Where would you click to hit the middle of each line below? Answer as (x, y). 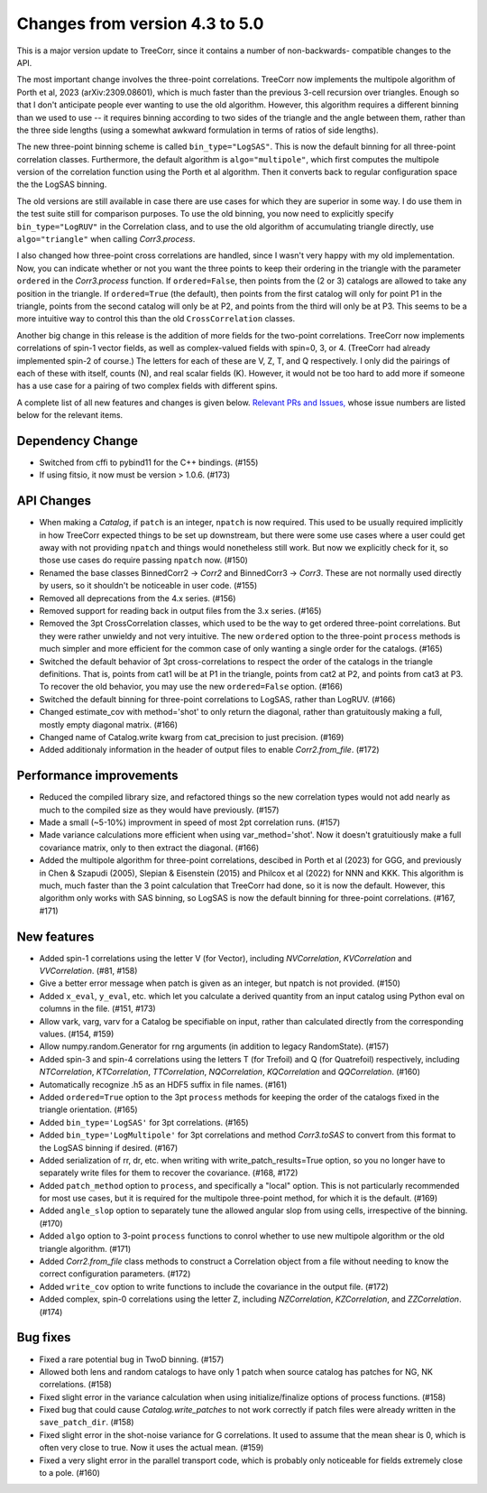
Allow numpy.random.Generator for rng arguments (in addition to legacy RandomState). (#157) (214, 1046)
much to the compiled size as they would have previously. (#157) (159, 810)
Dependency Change (78, 441)
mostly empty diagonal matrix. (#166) (109, 724)
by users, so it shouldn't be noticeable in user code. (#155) (148, 586)
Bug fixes (44, 1337)
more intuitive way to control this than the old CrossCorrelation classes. (156, 319)
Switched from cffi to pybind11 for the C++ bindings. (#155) (149, 462)
